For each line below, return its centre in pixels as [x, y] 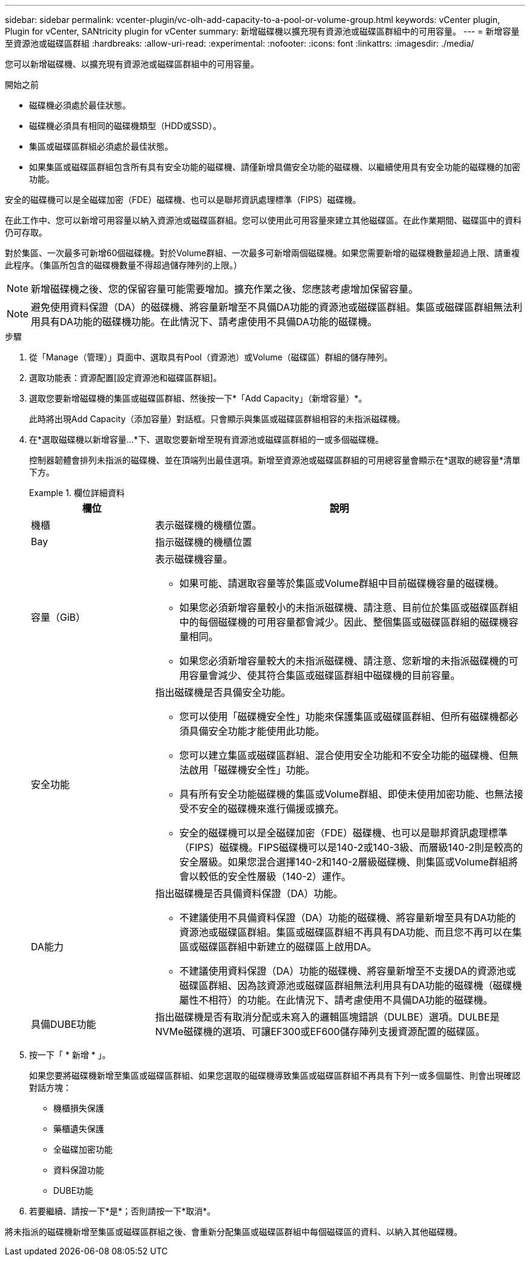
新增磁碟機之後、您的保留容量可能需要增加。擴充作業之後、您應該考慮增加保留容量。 [225, 289]
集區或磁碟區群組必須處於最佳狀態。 [101, 146]
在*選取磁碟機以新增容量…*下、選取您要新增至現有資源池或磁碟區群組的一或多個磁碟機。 [207, 439]
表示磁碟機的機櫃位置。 [208, 525]
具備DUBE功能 [64, 1024]
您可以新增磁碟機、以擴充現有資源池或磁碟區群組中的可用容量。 [132, 64]
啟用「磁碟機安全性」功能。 [252, 770]
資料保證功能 [79, 1170]
